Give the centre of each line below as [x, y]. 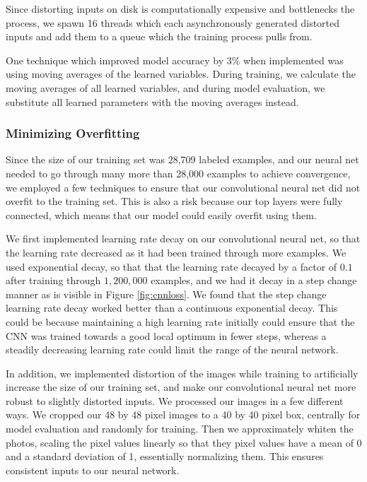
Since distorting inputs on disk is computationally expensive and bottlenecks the [180, 8]
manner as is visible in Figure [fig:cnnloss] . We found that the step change [166, 294]
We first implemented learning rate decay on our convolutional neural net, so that [183, 239]
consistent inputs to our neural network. [93, 470]
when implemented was [293, 60]
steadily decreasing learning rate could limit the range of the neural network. [172, 349]
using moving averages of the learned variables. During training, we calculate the [181, 74]
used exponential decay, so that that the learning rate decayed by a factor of [171, 266]
